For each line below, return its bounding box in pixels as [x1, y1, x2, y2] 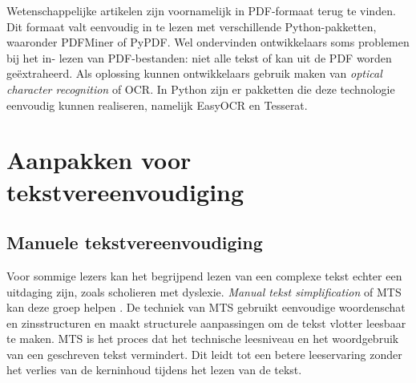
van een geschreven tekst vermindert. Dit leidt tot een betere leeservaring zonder [6, 345, 402, 362]
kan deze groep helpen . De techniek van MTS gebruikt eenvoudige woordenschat [6, 299, 406, 316]
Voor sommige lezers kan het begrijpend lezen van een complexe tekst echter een [6, 267, 402, 284]
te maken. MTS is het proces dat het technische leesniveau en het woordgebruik [6, 330, 399, 347]
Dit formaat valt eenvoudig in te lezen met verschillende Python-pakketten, [6, 18, 377, 34]
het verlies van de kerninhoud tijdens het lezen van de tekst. [6, 361, 302, 378]
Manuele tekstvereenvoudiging [6, 230, 263, 255]
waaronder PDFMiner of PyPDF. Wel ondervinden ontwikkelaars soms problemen [6, 34, 410, 50]
